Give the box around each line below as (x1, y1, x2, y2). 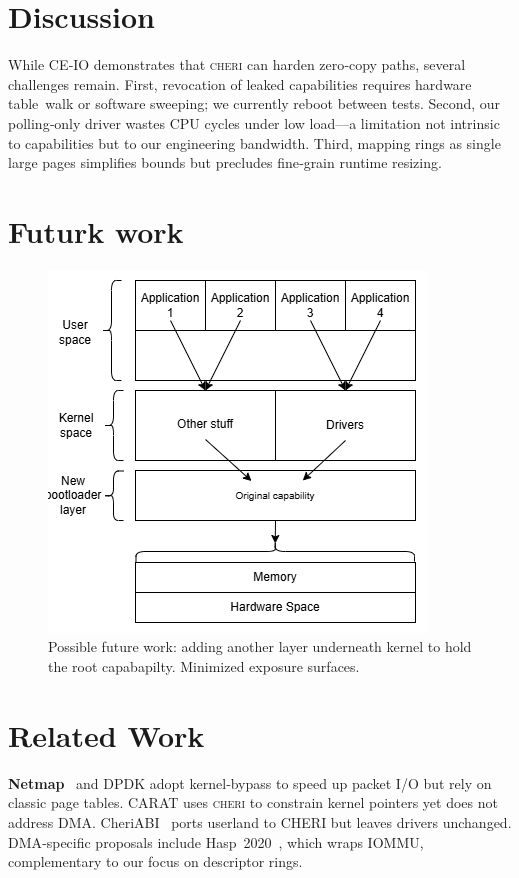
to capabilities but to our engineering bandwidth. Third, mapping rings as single (8, 132, 501, 153)
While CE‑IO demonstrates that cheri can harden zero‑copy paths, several (8, 54, 466, 75)
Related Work (8, 714, 205, 755)
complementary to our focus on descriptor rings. (8, 851, 303, 872)
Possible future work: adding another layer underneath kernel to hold (48, 636, 472, 657)
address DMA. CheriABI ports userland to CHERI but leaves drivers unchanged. (8, 811, 512, 832)
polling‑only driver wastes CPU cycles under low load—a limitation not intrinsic (8, 112, 500, 133)
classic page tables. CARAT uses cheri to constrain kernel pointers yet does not (8, 792, 498, 813)
